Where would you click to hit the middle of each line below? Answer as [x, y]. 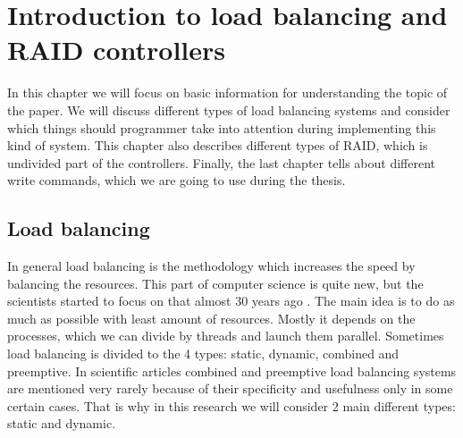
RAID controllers [117, 50]
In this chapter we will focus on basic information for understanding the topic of [227, 93]
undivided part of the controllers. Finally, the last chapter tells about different [222, 162]
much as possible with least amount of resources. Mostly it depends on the [211, 318]
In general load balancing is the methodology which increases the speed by [211, 266]
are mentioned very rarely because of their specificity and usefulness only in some [230, 388]
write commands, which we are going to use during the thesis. [177, 180]
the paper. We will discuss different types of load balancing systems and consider [229, 109]
